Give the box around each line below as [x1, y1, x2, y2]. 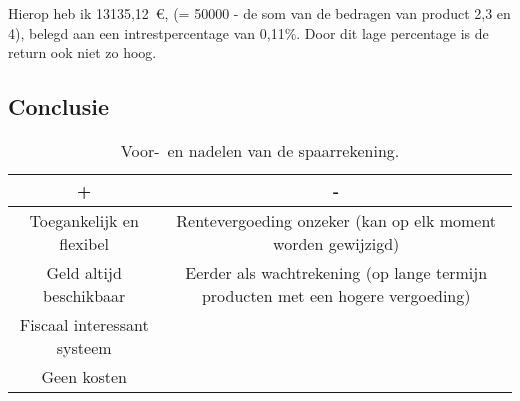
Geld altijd [46, 260, 122, 284]
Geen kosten [41, 364, 127, 388]
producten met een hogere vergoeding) [201, 283, 471, 307]
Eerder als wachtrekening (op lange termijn [185, 260, 488, 284]
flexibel [59, 231, 110, 255]
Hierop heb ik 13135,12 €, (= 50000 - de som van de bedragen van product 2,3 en [8, 3, 511, 23]
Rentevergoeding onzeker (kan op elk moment [176, 208, 497, 232]
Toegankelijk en [29, 208, 139, 232]
